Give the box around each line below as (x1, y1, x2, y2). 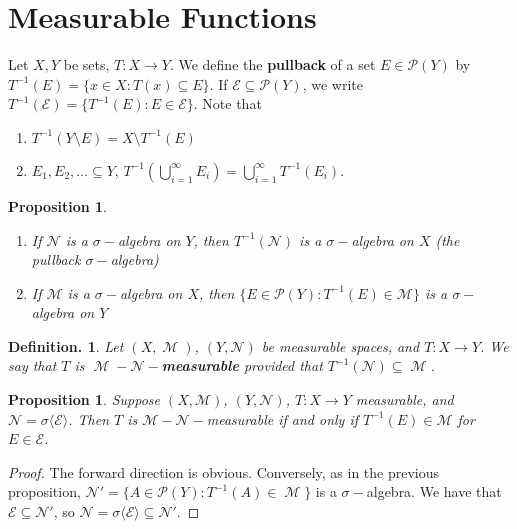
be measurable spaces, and (261, 335, 420, 356)
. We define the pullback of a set (169, 54, 376, 75)
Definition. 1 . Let (8, 335, 124, 356)
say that (8, 355, 57, 376)
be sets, (63, 54, 110, 75)
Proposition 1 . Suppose (8, 389, 160, 410)
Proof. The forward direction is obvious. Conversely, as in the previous (8, 461, 440, 482)
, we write (302, 73, 363, 94)
